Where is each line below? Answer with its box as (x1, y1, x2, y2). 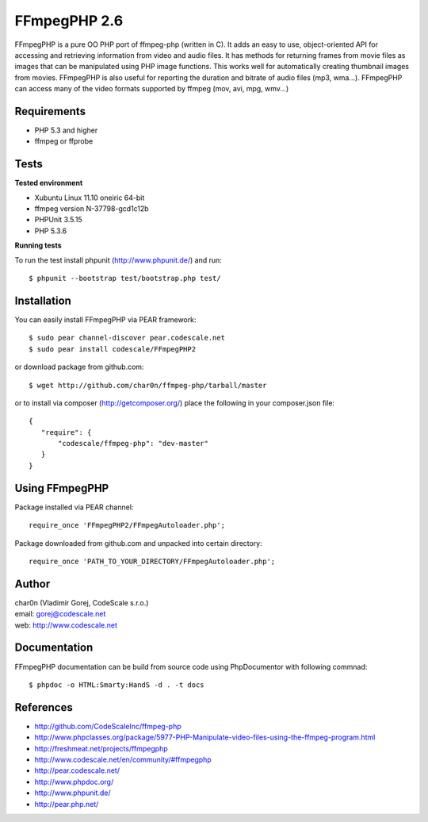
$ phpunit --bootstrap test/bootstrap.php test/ (29, 274, 221, 283)
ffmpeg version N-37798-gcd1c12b (34, 204, 150, 213)
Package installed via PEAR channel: (14, 502, 134, 512)
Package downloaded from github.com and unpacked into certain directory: (14, 538, 263, 547)
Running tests (14, 240, 63, 250)
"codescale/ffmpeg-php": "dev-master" (58, 439, 209, 448)
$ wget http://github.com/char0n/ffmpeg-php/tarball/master (29, 381, 267, 390)
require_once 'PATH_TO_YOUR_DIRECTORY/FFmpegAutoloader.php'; (29, 556, 276, 566)
